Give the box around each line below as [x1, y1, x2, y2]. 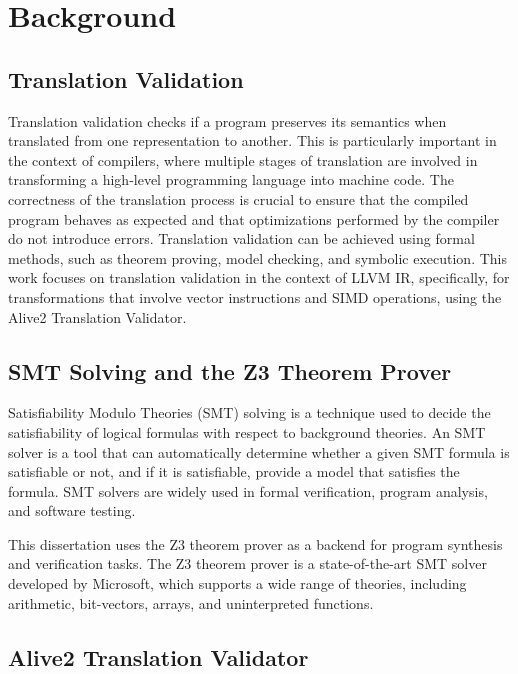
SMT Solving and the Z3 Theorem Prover [8, 355, 452, 386]
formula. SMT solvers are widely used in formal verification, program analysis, [8, 480, 488, 501]
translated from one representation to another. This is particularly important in [8, 130, 497, 151]
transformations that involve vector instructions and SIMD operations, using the [8, 286, 502, 307]
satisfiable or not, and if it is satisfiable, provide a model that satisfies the [8, 461, 460, 482]
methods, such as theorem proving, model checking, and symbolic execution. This [8, 247, 507, 268]
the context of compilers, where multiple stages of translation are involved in [8, 149, 478, 170]
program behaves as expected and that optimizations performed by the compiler [8, 208, 500, 229]
